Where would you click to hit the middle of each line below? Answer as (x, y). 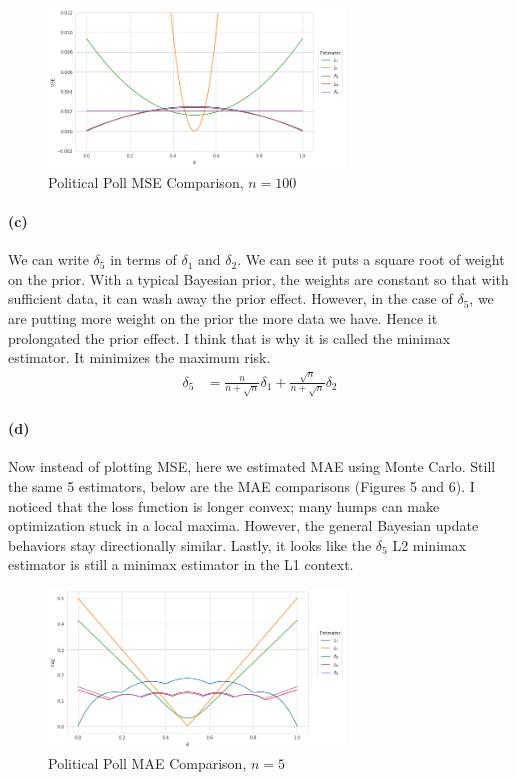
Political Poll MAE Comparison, (147, 763)
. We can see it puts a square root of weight (371, 259)
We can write (48, 259)
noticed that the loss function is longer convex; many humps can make (224, 505)
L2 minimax (429, 544)
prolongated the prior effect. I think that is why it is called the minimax (229, 337)
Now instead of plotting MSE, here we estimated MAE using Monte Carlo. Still (252, 466)
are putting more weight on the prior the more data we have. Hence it (223, 318)
